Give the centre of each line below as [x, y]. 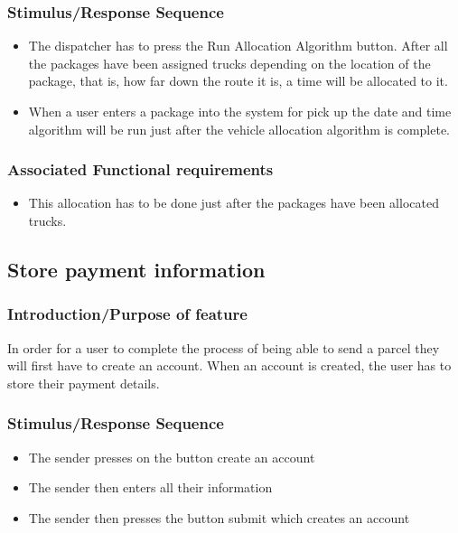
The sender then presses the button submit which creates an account [219, 517]
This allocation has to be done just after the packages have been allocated [234, 203]
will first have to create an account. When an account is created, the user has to [229, 365]
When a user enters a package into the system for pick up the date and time [240, 111]
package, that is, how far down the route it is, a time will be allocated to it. [238, 81]
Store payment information [136, 269]
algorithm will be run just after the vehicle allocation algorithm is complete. [239, 129]
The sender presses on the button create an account [172, 457]
